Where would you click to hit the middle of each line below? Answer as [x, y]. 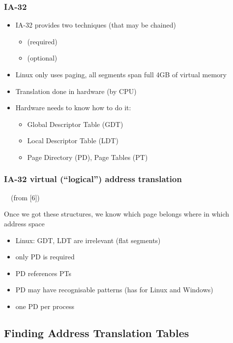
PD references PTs [43, 273]
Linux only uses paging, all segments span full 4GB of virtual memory [121, 74]
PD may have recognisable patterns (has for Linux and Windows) [114, 290]
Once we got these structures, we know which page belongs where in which [117, 214]
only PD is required [45, 257]
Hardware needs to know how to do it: [73, 108]
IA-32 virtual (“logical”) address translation [93, 179]
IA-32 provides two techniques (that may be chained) [96, 25]
